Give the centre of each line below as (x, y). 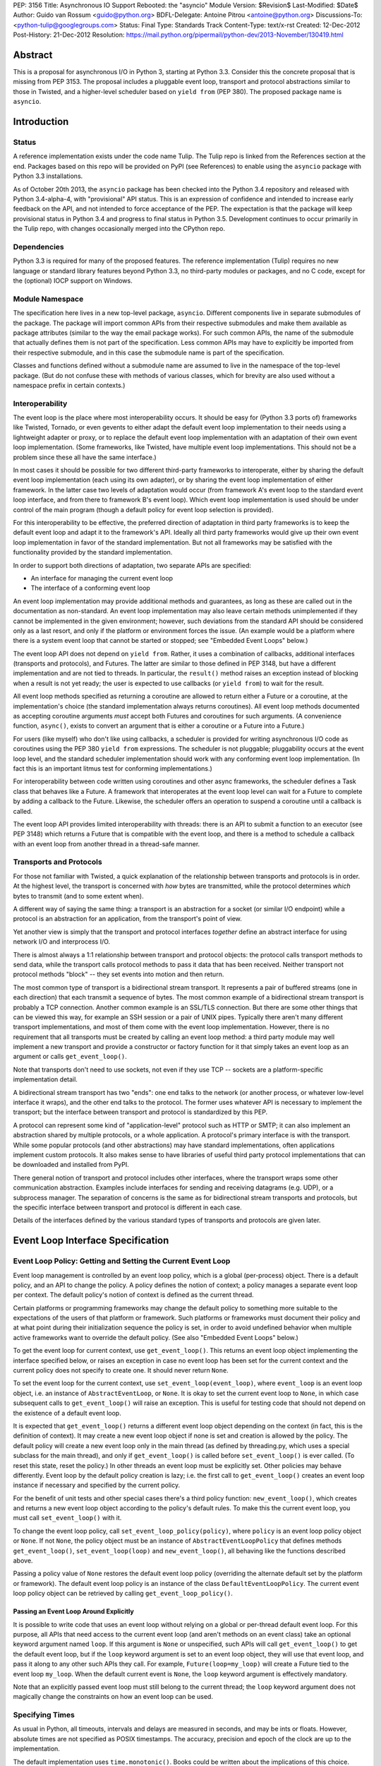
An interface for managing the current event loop (102, 578)
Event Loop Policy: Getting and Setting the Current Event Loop (122, 1261)
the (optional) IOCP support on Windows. (73, 281)
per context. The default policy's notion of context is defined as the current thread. (133, 1295)
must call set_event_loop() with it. (67, 1518)
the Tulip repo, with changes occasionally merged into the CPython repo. (119, 229)
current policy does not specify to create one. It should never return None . (121, 1370)
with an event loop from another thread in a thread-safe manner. (107, 843)
